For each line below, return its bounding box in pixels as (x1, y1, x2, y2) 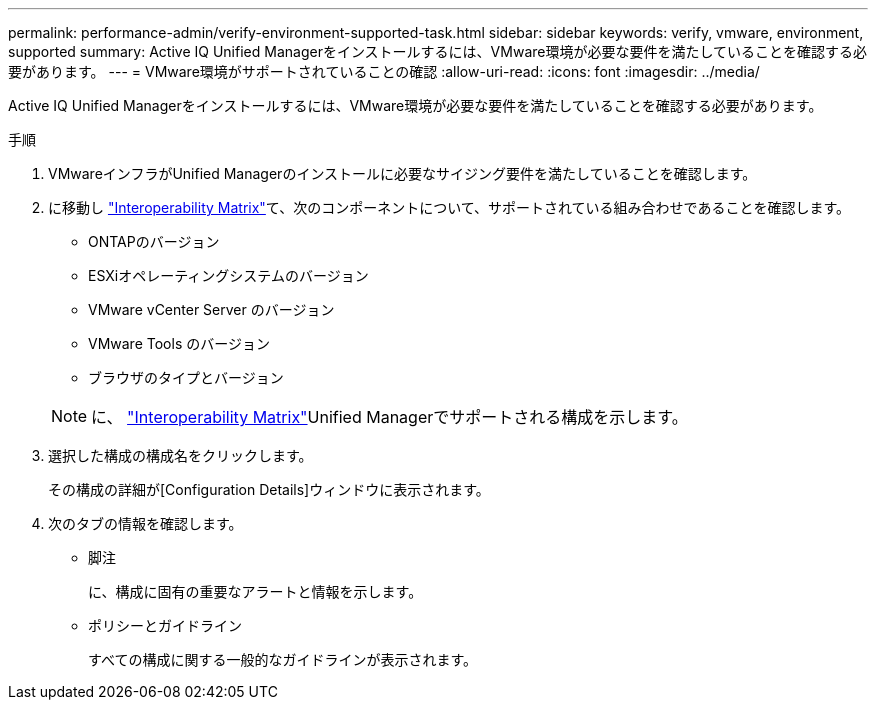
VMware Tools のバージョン (88, 335, 270, 352)
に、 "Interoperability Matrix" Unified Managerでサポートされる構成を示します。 (91, 407, 688, 427)
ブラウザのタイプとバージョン (88, 369, 284, 386)
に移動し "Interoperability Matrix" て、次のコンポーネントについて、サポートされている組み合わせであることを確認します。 (48, 199, 851, 216)
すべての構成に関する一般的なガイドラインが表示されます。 (88, 651, 478, 668)
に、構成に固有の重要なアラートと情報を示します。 (88, 583, 423, 600)
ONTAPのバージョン (88, 233, 220, 250)
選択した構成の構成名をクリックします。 (48, 447, 313, 464)
